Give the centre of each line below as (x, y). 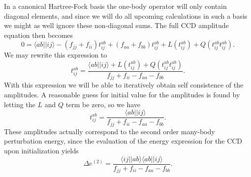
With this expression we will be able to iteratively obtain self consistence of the (124, 85)
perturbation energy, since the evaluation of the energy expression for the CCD (123, 141)
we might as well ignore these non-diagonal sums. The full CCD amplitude (116, 25)
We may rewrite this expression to (56, 55)
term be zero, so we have (103, 104)
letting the (20, 104)
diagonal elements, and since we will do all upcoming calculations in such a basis (126, 15)
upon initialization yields (41, 150)
